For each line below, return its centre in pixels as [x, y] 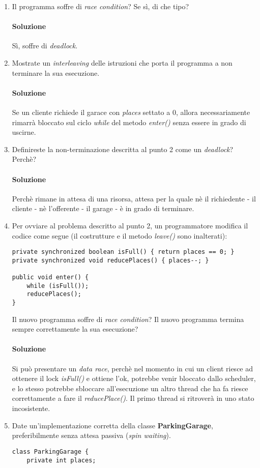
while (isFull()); [58, 286]
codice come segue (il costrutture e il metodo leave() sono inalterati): [120, 235]
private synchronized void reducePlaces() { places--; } [110, 260]
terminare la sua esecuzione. [56, 72]
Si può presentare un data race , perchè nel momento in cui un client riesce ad [133, 368]
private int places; [61, 460]
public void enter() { [50, 277]
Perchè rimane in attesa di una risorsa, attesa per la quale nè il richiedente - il [134, 198]
